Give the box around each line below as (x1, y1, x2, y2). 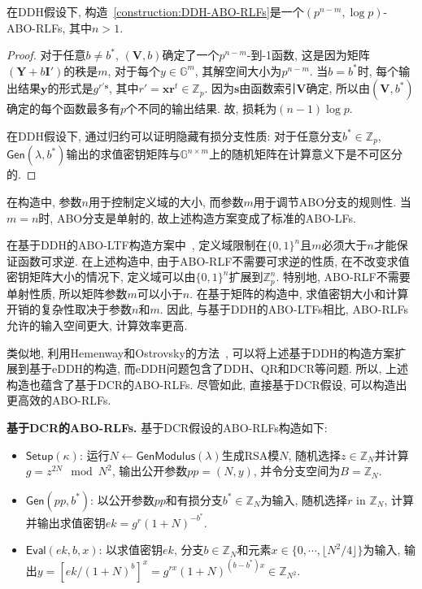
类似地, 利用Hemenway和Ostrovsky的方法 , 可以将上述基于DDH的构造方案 (7, 344, 395, 361)
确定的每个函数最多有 (7, 100, 120, 117)
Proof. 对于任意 (7, 46, 86, 63)
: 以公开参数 (90, 491, 154, 508)
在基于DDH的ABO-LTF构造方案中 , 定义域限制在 (7, 236, 268, 253)
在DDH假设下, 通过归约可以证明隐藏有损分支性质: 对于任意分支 (7, 127, 342, 144)
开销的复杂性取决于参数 (7, 301, 132, 318)
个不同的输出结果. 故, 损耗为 (126, 100, 277, 117)
